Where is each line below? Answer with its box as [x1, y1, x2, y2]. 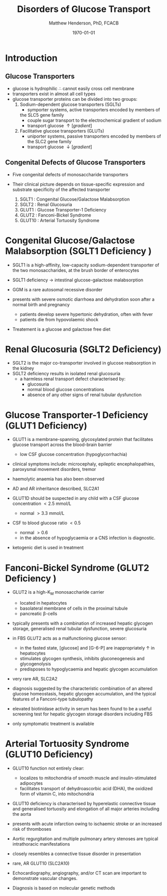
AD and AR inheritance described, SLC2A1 [12, 485, 99, 492]
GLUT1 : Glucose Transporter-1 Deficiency [19, 207, 107, 213]
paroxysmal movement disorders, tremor [12, 466, 96, 472]
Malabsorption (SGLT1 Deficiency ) [5, 245, 152, 256]
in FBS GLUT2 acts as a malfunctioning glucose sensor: [12, 635, 127, 642]
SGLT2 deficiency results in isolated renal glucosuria [12, 371, 121, 377]
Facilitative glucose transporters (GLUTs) [19, 128, 105, 134]
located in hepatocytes [19, 600, 67, 606]
